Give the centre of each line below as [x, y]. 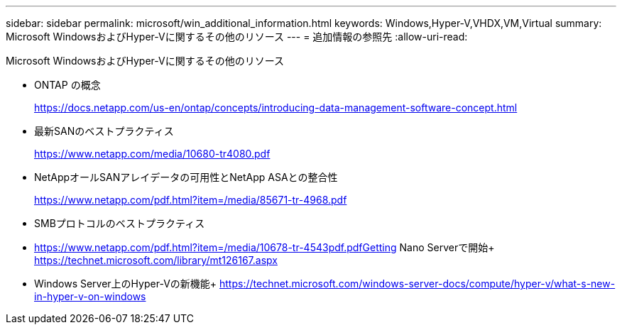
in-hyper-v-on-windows [90, 296]
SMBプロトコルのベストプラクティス [120, 223]
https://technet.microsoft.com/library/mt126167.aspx [156, 260]
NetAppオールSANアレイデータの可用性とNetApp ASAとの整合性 [186, 177]
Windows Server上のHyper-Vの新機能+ [126, 284]
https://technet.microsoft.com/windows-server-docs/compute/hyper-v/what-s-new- [418, 284]
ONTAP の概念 [67, 85]
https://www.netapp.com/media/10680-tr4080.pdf [152, 154]
